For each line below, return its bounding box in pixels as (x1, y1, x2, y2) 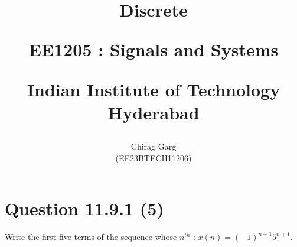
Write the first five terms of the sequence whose (5, 230, 177, 243)
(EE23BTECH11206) (115, 151, 192, 164)
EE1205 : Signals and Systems (28, 37, 279, 61)
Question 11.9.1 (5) (5, 196, 164, 220)
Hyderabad (107, 100, 200, 124)
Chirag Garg (130, 139, 177, 152)
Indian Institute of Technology (27, 77, 280, 101)
